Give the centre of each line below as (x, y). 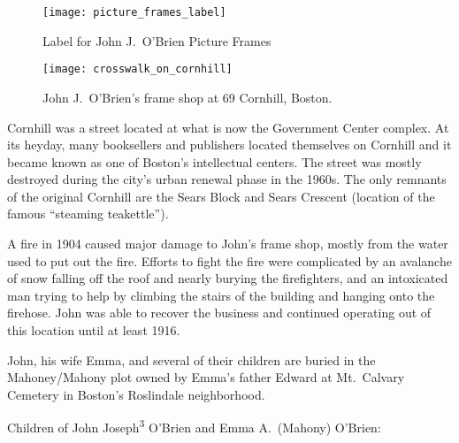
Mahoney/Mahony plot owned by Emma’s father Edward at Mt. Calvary (206, 377)
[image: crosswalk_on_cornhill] (138, 69)
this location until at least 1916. (94, 330)
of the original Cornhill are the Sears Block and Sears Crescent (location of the (221, 196)
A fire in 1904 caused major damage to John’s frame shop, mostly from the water (228, 244)
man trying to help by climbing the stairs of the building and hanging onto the (221, 295)
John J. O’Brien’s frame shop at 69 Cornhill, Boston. (187, 97)
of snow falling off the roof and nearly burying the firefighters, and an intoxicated (228, 278)
